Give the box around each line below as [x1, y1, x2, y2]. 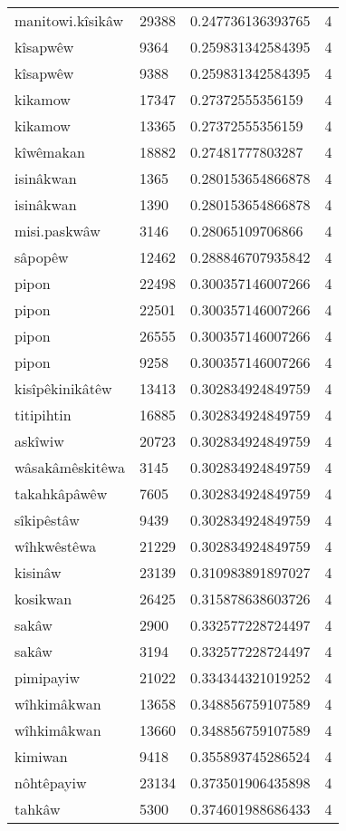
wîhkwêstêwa [14, 536, 97, 556]
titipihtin [14, 404, 72, 425]
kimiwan [14, 746, 68, 767]
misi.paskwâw [14, 220, 101, 241]
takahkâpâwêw [14, 483, 108, 504]
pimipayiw [14, 667, 81, 688]
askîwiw [14, 430, 64, 451]
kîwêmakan [14, 141, 85, 162]
